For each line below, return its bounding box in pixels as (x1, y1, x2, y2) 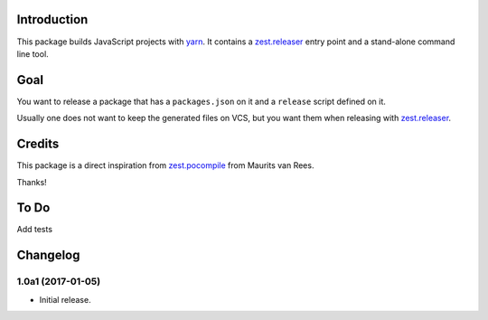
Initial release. (39, 294, 91, 305)
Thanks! (16, 176, 47, 187)
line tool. (16, 48, 49, 59)
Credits (16, 136, 60, 152)
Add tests (16, 224, 53, 235)
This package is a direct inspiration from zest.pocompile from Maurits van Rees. (16, 160, 314, 171)
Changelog (16, 248, 80, 263)
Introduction (16, 12, 89, 27)
